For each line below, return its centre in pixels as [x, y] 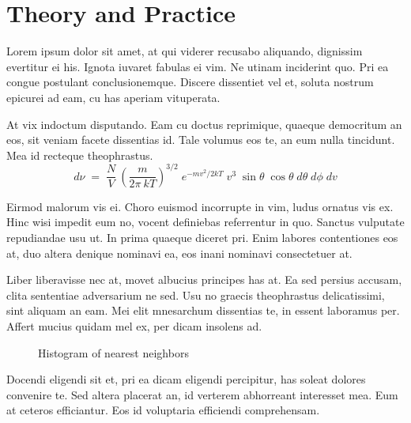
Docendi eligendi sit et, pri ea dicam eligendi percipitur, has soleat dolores [186, 379]
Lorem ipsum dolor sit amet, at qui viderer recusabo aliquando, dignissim [185, 51]
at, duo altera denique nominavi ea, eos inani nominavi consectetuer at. [179, 253]
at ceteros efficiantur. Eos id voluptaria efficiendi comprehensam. [163, 410]
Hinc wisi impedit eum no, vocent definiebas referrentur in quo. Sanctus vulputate [205, 222]
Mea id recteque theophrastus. [80, 155]
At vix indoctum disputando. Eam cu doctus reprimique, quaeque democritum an [204, 124]
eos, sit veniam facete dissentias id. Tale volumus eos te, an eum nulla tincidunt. [201, 140]
